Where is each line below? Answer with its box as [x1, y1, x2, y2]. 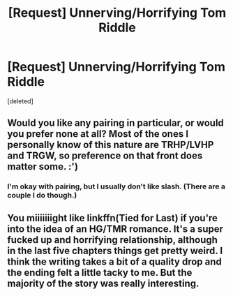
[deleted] [7, 96, 33, 105]
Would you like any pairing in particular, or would [7, 117, 225, 129]
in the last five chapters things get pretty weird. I [7, 244, 223, 256]
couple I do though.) [7, 191, 77, 200]
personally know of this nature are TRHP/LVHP [7, 139, 214, 151]
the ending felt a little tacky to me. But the [7, 267, 193, 279]
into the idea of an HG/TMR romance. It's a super [7, 223, 224, 235]
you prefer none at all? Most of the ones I [7, 128, 189, 140]
